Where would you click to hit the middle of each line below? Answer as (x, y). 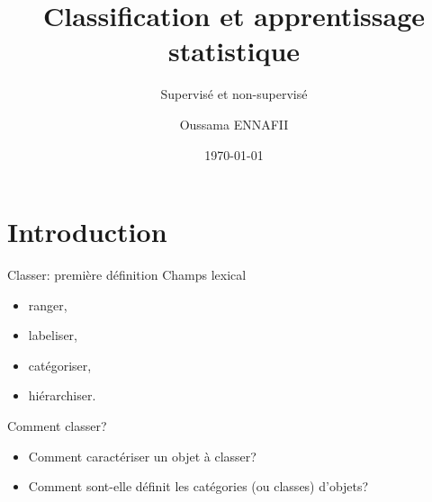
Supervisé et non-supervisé (234, 94)
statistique (234, 51)
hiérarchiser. (62, 395)
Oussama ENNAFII (234, 124)
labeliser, (53, 335)
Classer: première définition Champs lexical (127, 275)
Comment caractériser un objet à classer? (142, 456)
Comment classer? (57, 426)
